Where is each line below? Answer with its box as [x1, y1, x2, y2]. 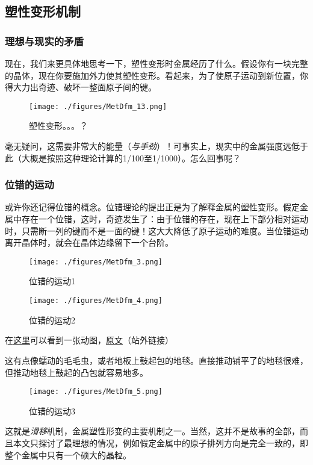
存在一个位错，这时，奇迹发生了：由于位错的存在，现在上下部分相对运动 [21, 213, 308, 225]
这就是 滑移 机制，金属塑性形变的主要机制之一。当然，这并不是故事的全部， [5, 425, 300, 437]
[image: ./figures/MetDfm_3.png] [29, 257, 163, 266]
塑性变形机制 [5, 2, 81, 20]
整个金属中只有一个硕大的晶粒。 [5, 448, 131, 461]
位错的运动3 [29, 404, 75, 417]
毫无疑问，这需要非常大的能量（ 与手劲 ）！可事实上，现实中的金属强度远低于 [5, 140, 308, 152]
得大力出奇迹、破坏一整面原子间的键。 [5, 81, 156, 93]
